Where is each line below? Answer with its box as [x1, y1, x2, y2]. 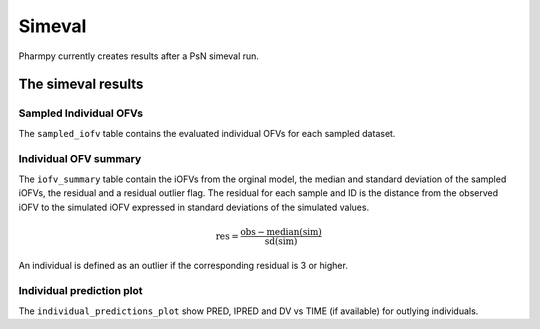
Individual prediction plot [18, 284, 144, 298]
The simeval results [18, 76, 144, 93]
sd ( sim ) [264, 235, 298, 247]
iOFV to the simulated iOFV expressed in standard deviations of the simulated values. [18, 201, 370, 213]
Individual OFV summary [18, 152, 142, 166]
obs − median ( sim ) [240, 226, 322, 237]
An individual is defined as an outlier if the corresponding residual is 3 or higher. [18, 259, 349, 271]
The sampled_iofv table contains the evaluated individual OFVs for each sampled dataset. [18, 127, 396, 139]
